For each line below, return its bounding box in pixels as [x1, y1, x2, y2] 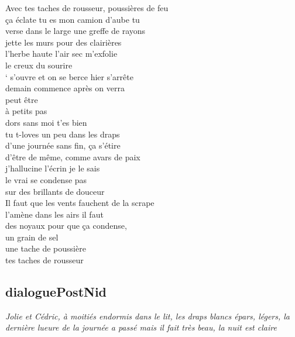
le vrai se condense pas [5, 173, 87, 185]
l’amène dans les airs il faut [5, 208, 104, 220]
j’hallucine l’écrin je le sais [5, 162, 100, 174]
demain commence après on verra [5, 82, 125, 94]
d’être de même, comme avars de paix [5, 150, 140, 163]
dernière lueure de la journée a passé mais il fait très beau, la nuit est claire [5, 321, 277, 333]
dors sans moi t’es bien [5, 116, 87, 128]
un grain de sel [5, 231, 59, 243]
